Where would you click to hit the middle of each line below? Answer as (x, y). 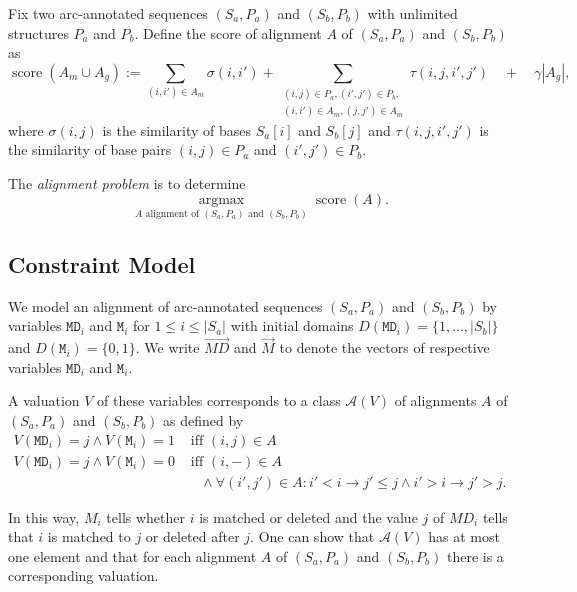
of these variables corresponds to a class (219, 400)
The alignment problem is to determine (127, 182)
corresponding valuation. (83, 575)
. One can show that (312, 536)
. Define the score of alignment (228, 32)
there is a (475, 555)
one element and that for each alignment (132, 555)
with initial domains (292, 325)
